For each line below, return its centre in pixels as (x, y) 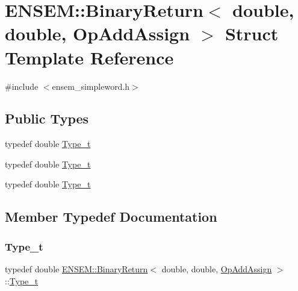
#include (22, 86)
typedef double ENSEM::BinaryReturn (76, 269)
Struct (252, 33)
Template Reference (89, 57)
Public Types (47, 118)
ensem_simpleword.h (91, 86)
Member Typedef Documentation (111, 217)
